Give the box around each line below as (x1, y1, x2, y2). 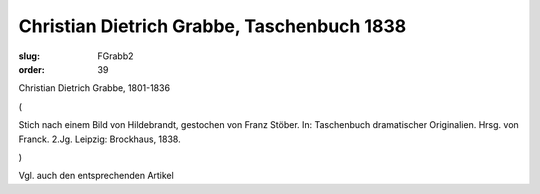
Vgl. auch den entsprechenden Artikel (18, 170, 174, 182)
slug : (18, 50, 40, 62)
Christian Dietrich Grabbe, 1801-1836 (18, 82, 170, 94)
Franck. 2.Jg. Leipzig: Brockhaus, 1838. (18, 133, 181, 145)
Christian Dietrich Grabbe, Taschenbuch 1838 (18, 15, 407, 37)
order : (18, 63, 45, 75)
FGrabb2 (97, 50, 134, 62)
